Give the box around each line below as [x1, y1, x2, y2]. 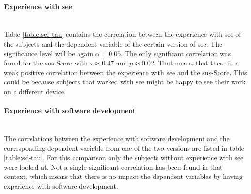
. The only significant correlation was [121, 48, 231, 58]
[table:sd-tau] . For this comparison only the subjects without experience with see [4, 152, 244, 162]
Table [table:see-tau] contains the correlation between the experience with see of [4, 29, 241, 39]
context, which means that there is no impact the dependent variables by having [4, 171, 243, 181]
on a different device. [4, 86, 66, 96]
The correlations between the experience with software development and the [4, 133, 230, 143]
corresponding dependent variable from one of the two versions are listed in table [4, 143, 244, 153]
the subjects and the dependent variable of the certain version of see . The [4, 38, 222, 48]
